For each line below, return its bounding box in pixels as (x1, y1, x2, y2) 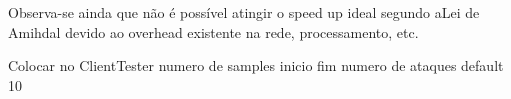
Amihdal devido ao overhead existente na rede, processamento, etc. (8, 21, 419, 42)
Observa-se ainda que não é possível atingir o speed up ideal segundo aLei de (8, 2, 480, 22)
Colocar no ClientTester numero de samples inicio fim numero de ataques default (8, 55, 504, 76)
